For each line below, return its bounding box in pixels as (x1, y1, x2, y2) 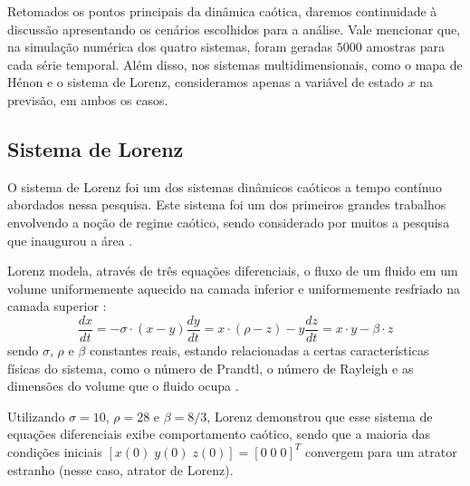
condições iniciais (7, 442, 102, 461)
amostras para (366, 37, 446, 56)
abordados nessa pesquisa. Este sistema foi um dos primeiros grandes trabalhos (7, 195, 446, 214)
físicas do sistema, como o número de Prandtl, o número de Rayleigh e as (7, 358, 414, 377)
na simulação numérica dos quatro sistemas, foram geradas (7, 37, 333, 56)
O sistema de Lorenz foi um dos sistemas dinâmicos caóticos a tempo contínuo (7, 177, 442, 196)
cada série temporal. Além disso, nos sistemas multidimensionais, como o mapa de (7, 54, 463, 73)
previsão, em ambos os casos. (7, 90, 168, 109)
